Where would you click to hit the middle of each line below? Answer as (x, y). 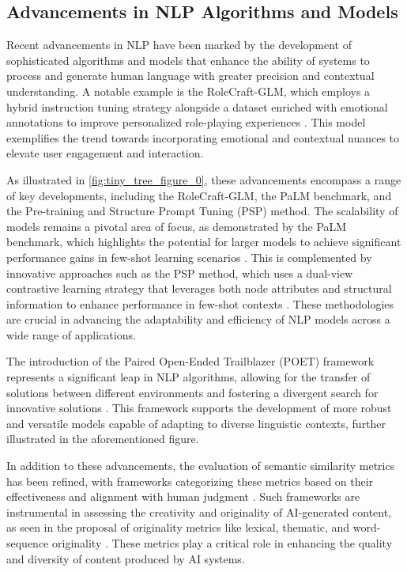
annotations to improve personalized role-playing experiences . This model (186, 122)
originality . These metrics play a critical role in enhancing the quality (222, 543)
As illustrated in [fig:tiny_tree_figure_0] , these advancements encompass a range (204, 179)
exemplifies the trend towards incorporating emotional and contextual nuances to (203, 137)
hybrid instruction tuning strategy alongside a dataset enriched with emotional (197, 106)
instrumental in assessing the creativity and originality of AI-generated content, (199, 511)
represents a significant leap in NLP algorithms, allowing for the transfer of (188, 377)
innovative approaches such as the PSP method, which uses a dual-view (180, 273)
